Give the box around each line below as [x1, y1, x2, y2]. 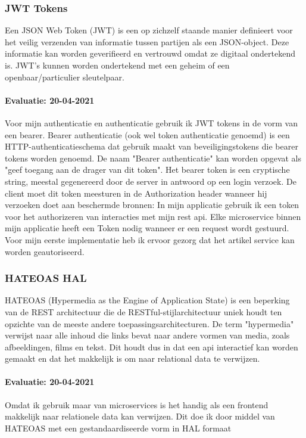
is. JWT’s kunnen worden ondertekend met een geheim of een [5, 59, 230, 71]
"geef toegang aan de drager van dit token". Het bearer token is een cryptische [5, 163, 290, 176]
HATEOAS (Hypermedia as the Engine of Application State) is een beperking [5, 294, 290, 306]
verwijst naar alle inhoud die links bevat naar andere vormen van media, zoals [5, 329, 290, 341]
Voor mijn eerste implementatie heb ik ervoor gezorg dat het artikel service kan [5, 233, 295, 246]
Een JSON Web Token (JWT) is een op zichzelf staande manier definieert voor [5, 24, 293, 36]
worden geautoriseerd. [5, 245, 85, 257]
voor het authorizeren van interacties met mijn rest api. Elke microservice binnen [5, 210, 301, 222]
